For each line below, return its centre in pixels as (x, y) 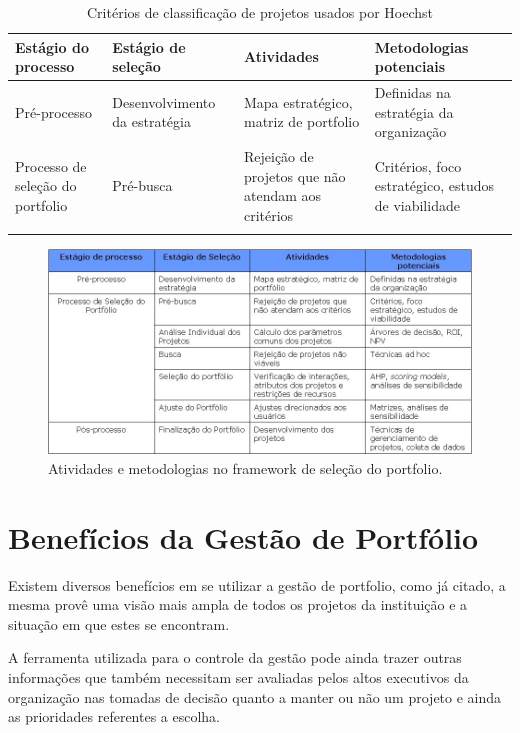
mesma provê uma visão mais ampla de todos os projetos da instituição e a (238, 604)
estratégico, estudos (434, 185)
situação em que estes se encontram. (119, 623)
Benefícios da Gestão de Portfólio (243, 536)
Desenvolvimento (164, 101)
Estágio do (52, 46)
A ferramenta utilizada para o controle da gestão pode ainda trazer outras (235, 657)
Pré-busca (142, 185)
